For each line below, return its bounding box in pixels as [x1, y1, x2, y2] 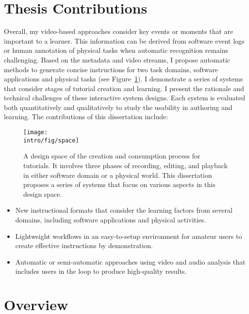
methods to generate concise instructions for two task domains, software [4, 64, 218, 74]
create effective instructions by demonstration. [15, 240, 153, 251]
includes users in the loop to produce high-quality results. [15, 266, 187, 276]
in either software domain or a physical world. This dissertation [23, 170, 212, 180]
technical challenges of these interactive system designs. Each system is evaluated [4, 93, 246, 103]
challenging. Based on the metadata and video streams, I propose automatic [4, 54, 231, 64]
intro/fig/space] [23, 137, 79, 144]
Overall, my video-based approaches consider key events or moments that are [4, 26, 233, 36]
